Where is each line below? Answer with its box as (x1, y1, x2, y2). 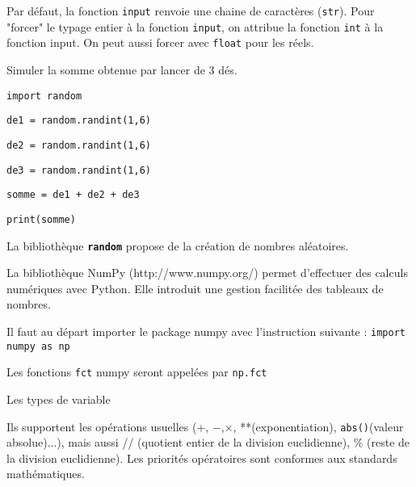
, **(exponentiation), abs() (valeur (233, 418, 404, 435)
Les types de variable (6, 390, 111, 407)
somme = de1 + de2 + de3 (6, 189, 140, 201)
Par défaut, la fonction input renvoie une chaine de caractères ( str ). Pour (6, 2, 375, 19)
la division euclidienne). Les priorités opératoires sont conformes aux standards (6, 449, 397, 466)
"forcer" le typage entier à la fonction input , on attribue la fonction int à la (6, 18, 384, 35)
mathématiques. (6, 465, 85, 482)
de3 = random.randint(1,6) (6, 164, 151, 176)
